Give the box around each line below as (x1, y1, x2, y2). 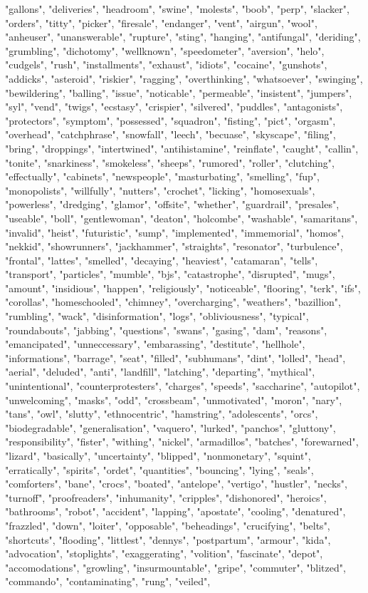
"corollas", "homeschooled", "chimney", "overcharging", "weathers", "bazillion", (5, 294, 341, 309)
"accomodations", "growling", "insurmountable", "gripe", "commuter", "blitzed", (5, 560, 346, 574)
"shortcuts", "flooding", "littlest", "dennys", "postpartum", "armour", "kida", (5, 532, 331, 547)
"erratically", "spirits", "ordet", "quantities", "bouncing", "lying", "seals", (5, 462, 314, 477)
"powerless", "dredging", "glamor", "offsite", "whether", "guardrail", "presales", (5, 197, 340, 212)
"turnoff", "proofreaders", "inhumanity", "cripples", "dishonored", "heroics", (5, 490, 327, 505)
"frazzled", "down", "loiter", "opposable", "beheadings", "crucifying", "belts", (5, 517, 330, 532)
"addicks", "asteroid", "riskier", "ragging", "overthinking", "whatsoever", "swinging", (5, 71, 363, 86)
